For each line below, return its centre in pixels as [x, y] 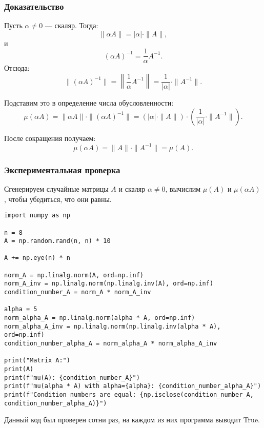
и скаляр [132, 189]
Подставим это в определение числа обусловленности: [89, 103]
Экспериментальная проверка [62, 169]
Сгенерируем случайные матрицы [56, 189]
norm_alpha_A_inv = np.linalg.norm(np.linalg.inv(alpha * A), [113, 326]
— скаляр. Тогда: [72, 25]
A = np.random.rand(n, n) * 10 [57, 241]
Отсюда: [17, 68]
